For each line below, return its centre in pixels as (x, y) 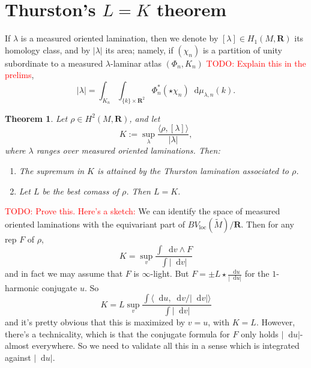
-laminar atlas (136, 63)
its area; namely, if (139, 50)
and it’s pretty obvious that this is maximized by (95, 321)
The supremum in (52, 170)
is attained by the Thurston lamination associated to (193, 170)
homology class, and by (48, 50)
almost (17, 345)
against (18, 357)
